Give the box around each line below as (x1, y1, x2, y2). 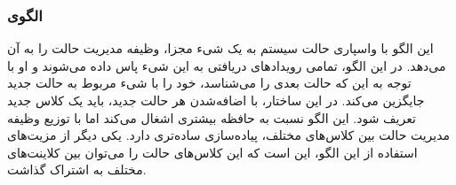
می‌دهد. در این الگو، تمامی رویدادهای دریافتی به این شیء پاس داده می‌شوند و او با (7, 56, 446, 74)
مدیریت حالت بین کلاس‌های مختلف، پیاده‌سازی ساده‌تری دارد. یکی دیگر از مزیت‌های (7, 126, 451, 144)
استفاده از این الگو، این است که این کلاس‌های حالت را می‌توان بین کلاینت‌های (7, 143, 418, 161)
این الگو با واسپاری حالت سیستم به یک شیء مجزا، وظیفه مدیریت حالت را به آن (7, 39, 434, 58)
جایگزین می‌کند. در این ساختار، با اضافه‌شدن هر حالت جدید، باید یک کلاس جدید (7, 91, 425, 109)
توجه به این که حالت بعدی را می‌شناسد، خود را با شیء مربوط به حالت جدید (7, 73, 412, 92)
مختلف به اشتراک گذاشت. (7, 160, 147, 179)
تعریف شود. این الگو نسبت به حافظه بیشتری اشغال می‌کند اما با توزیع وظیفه (7, 108, 416, 127)
